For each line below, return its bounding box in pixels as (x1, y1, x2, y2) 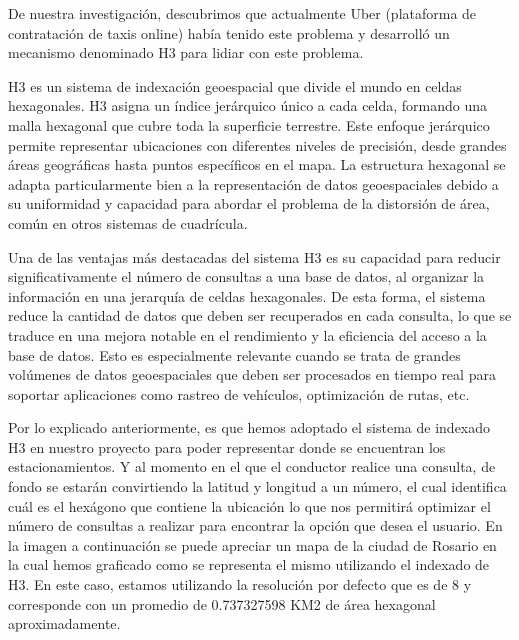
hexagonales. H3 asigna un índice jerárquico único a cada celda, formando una (8, 95, 488, 116)
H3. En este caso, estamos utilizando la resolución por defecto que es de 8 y (8, 574, 472, 595)
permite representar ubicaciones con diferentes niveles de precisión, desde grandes (8, 134, 507, 155)
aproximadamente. (8, 613, 121, 634)
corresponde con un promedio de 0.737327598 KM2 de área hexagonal (8, 593, 436, 614)
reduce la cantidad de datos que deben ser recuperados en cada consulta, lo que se (8, 305, 512, 326)
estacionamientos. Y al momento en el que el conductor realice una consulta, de (8, 456, 496, 477)
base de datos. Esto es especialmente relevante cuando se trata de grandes (8, 344, 461, 365)
